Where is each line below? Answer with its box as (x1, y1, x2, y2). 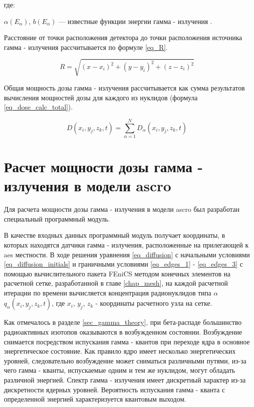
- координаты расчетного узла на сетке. (95, 298, 212, 308)
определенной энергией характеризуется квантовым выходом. (4, 394, 187, 404)
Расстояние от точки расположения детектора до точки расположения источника (4, 32, 242, 43)
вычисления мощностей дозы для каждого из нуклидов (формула (4, 92, 198, 102)
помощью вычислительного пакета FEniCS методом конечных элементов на (4, 268, 231, 278)
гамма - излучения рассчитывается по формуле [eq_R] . (4, 42, 168, 52)
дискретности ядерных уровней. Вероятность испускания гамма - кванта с (4, 384, 225, 394)
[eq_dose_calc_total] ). (4, 102, 73, 112)
